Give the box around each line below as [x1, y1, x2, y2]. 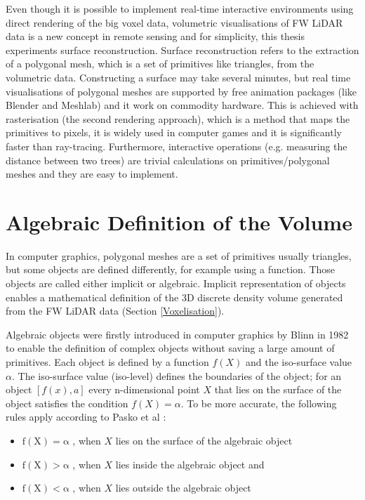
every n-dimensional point [88, 382, 200, 397]
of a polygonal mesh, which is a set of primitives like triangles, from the [6, 56, 314, 71]
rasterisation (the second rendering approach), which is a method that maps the [6, 111, 350, 126]
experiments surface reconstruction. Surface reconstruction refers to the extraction [6, 42, 359, 57]
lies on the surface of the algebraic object [115, 433, 293, 447]
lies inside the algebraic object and [115, 456, 265, 471]
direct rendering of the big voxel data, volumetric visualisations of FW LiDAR [6, 15, 343, 29]
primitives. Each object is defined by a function [6, 355, 209, 369]
